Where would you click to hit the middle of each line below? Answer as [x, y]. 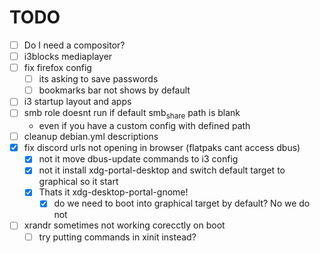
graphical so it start [78, 182]
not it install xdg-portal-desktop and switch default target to [162, 170]
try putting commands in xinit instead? [117, 237]
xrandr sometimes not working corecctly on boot [124, 225]
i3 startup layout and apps [77, 102]
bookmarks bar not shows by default [114, 90]
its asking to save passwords [98, 79]
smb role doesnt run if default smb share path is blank [132, 114]
